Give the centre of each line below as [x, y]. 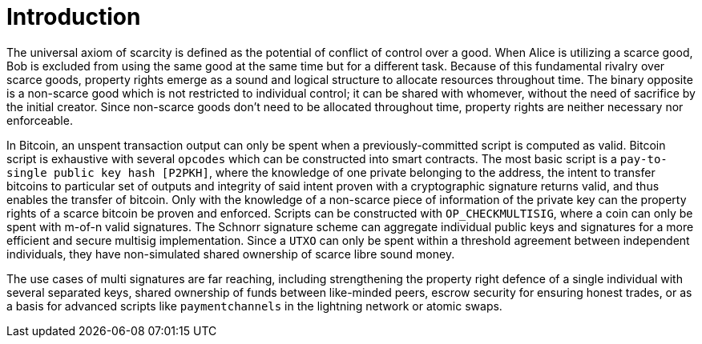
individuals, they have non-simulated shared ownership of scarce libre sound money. [231, 254]
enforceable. [40, 120]
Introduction [74, 17]
